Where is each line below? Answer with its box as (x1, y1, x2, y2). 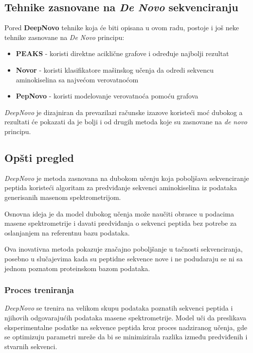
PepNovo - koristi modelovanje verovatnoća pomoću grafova (16, 91, 199, 101)
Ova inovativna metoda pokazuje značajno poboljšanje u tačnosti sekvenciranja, (4, 244, 243, 254)
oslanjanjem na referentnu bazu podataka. (4, 227, 130, 237)
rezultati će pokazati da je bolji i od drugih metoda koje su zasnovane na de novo (4, 117, 247, 127)
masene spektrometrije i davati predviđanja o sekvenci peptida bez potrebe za (4, 218, 237, 228)
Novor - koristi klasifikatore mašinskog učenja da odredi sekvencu (16, 64, 214, 75)
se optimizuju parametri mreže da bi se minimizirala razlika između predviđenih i (4, 332, 248, 342)
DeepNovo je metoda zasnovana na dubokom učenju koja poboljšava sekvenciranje (4, 173, 249, 183)
